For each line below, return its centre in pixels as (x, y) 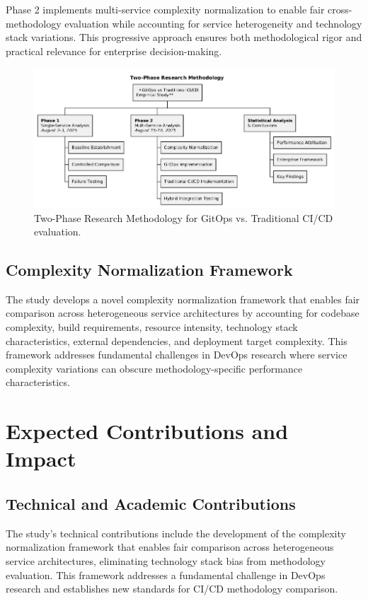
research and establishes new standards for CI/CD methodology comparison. (172, 589)
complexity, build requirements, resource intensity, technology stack (152, 327)
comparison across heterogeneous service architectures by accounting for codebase (183, 313)
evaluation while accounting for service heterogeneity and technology (213, 23)
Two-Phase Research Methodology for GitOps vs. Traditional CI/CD (184, 217)
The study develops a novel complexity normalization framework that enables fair (183, 299)
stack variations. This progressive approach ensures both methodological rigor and (184, 37)
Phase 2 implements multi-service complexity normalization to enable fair (165, 9)
